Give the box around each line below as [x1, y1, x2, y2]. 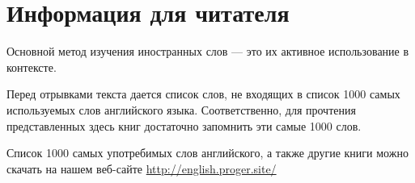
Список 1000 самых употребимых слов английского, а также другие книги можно [6, 144, 409, 161]
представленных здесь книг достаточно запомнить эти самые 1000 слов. [6, 117, 362, 134]
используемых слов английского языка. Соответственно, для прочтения [6, 101, 356, 118]
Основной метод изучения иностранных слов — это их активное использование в [6, 43, 409, 60]
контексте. [6, 58, 57, 75]
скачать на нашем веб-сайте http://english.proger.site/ [6, 160, 277, 177]
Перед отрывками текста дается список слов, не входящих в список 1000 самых [6, 85, 400, 102]
